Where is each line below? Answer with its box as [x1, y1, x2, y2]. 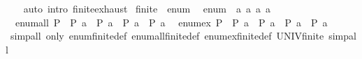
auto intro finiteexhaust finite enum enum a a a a [23, 1, 270, 15]
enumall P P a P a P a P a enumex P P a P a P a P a [15, 15, 328, 29]
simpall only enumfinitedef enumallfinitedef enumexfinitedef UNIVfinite [10, 28, 324, 43]
